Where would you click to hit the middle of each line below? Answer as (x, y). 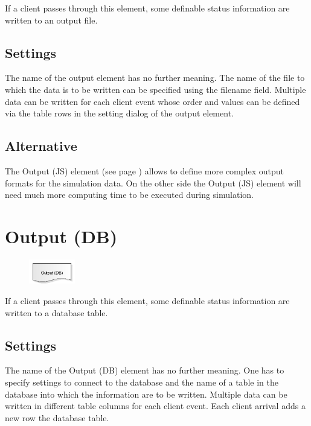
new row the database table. (57, 417)
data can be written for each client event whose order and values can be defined (152, 101)
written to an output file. (51, 20)
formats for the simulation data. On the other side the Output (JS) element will (153, 183)
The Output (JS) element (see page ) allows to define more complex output (144, 170)
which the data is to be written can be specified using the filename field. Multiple (155, 89)
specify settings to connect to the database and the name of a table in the (142, 382)
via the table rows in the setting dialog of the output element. (119, 113)
